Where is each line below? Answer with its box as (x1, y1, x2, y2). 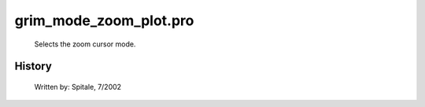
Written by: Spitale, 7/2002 (34, 82, 122, 91)
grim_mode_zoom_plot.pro (14, 12, 194, 29)
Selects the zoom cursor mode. (34, 39, 136, 49)
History (14, 60, 53, 73)
